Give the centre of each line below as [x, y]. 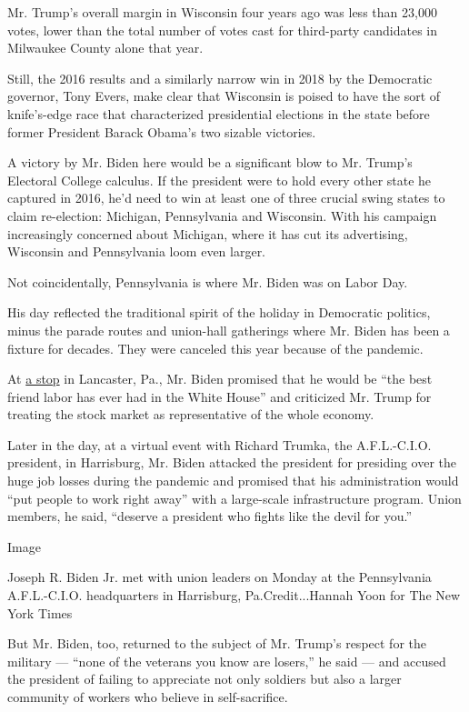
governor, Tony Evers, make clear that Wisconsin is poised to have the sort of [224, 96]
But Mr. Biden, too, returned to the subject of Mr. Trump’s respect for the [217, 643]
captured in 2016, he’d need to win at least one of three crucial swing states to [226, 198]
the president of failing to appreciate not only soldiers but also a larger [205, 679]
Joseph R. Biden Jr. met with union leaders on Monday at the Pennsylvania [220, 577]
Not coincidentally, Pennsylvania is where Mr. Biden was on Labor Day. [208, 281]
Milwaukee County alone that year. [105, 48]
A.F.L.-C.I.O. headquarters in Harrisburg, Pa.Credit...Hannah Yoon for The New [234, 595]
